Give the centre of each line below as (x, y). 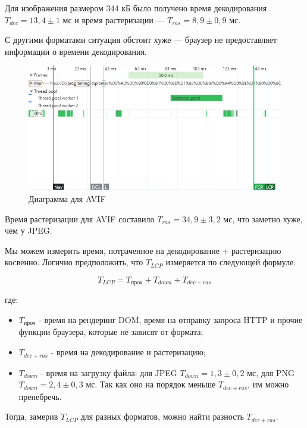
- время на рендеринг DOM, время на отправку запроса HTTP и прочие (171, 320)
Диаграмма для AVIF (67, 198)
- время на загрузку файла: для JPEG (109, 372)
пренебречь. (40, 396)
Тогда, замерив (32, 416)
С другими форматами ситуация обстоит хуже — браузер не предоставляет (141, 40)
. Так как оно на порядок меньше (155, 384)
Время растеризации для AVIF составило (80, 218)
